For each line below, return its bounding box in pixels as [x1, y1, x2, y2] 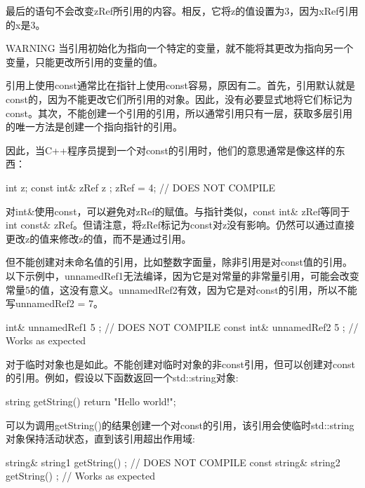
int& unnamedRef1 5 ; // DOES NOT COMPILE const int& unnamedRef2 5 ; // [6, 319, 359, 334]
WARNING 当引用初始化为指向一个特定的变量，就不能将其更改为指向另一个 [6, 41, 354, 55]
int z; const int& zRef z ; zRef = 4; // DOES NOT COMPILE [6, 179, 276, 194]
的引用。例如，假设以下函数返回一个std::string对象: [6, 370, 239, 385]
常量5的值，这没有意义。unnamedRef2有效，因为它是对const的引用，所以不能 [6, 282, 357, 297]
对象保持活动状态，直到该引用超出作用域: [6, 431, 195, 446]
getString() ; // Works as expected [6, 468, 155, 483]
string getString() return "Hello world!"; [6, 394, 176, 409]
